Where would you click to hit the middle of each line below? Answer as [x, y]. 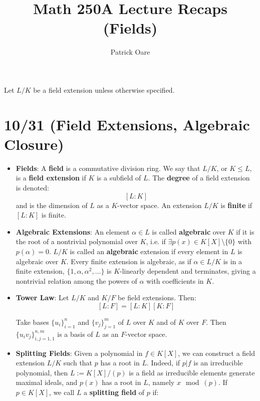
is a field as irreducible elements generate [192, 372]
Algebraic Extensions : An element [73, 231]
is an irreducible [218, 363]
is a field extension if [51, 178]
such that [78, 363]
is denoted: [32, 187]
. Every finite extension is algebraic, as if [129, 261]
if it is [245, 231]
